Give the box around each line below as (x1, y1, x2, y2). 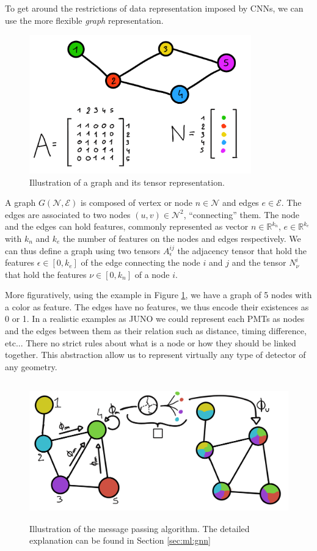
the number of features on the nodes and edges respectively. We (63, 232, 301, 244)
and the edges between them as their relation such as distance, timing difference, (5, 324, 307, 337)
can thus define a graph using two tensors (5, 244, 161, 257)
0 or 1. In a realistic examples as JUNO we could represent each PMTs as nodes (5, 312, 305, 325)
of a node (134, 268, 170, 280)
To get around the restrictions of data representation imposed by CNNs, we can (5, 2, 304, 14)
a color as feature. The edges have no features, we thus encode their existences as (5, 300, 309, 313)
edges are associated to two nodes (5, 208, 131, 221)
